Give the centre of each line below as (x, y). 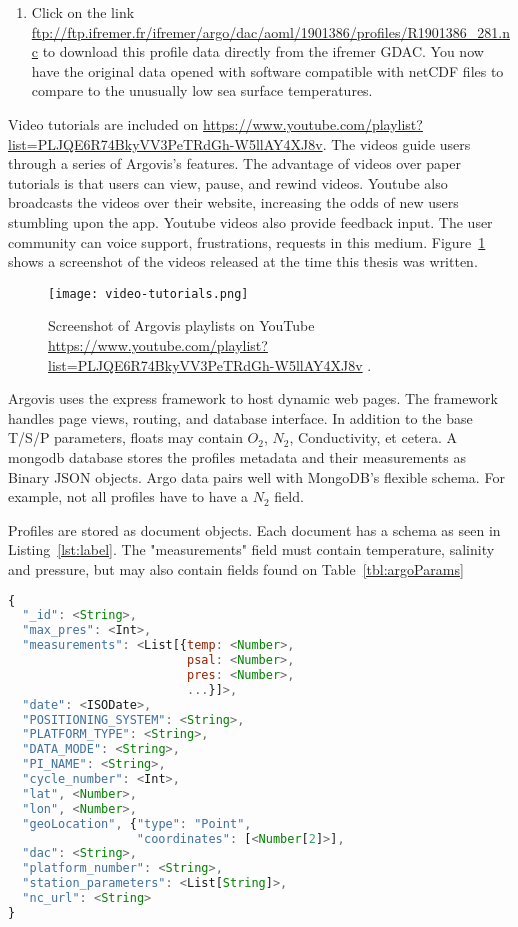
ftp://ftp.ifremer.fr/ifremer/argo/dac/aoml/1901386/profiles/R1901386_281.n (270, 31)
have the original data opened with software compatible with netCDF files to (267, 70)
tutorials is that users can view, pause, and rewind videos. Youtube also (228, 182)
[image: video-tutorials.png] (148, 293)
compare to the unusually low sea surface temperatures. (202, 90)
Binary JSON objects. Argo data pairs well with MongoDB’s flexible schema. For (256, 476)
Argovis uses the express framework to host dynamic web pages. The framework (253, 398)
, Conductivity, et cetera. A (373, 437)
